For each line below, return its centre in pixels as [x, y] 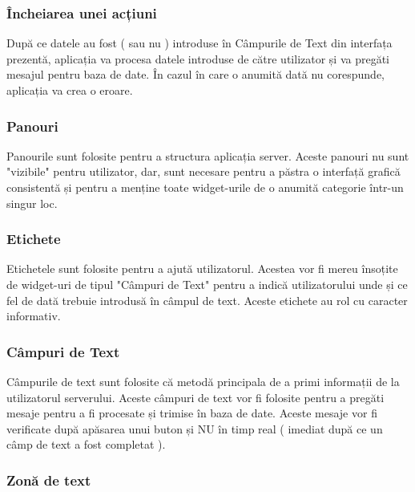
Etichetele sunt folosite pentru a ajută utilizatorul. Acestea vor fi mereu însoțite [202, 268]
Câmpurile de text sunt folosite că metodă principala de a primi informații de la [203, 381]
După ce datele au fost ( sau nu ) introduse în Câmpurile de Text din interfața [199, 43]
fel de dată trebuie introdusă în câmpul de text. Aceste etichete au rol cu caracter [207, 300]
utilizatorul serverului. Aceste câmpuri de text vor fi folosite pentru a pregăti [195, 397]
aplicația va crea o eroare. [70, 90]
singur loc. [32, 203]
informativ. [34, 316]
